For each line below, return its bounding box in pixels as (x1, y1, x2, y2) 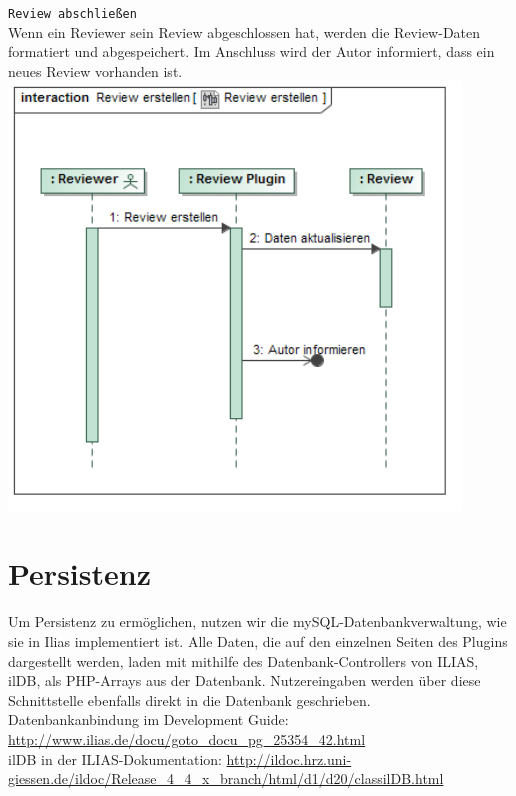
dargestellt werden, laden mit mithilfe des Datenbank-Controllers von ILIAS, (8, 650, 479, 671)
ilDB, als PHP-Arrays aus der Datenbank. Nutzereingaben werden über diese (8, 670, 481, 691)
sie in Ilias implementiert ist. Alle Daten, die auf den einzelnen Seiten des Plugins (8, 630, 508, 651)
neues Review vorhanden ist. (8, 60, 183, 81)
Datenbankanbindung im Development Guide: (8, 709, 289, 730)
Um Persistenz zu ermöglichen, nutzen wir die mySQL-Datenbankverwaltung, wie (8, 611, 507, 632)
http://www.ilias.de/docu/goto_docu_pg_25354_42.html (8, 728, 366, 749)
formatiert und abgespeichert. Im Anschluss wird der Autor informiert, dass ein (8, 41, 495, 62)
